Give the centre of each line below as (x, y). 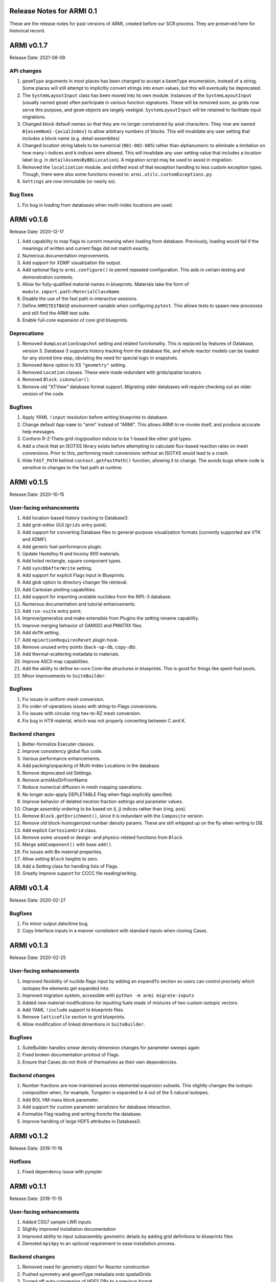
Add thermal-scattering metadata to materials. (71, 654)
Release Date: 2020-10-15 (37, 494)
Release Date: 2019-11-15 (36, 1198)
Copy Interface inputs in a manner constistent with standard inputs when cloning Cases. (115, 931)
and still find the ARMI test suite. (56, 313)
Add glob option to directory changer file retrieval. (75, 583)
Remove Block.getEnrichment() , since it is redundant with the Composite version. (113, 816)
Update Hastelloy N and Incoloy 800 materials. (71, 553)
